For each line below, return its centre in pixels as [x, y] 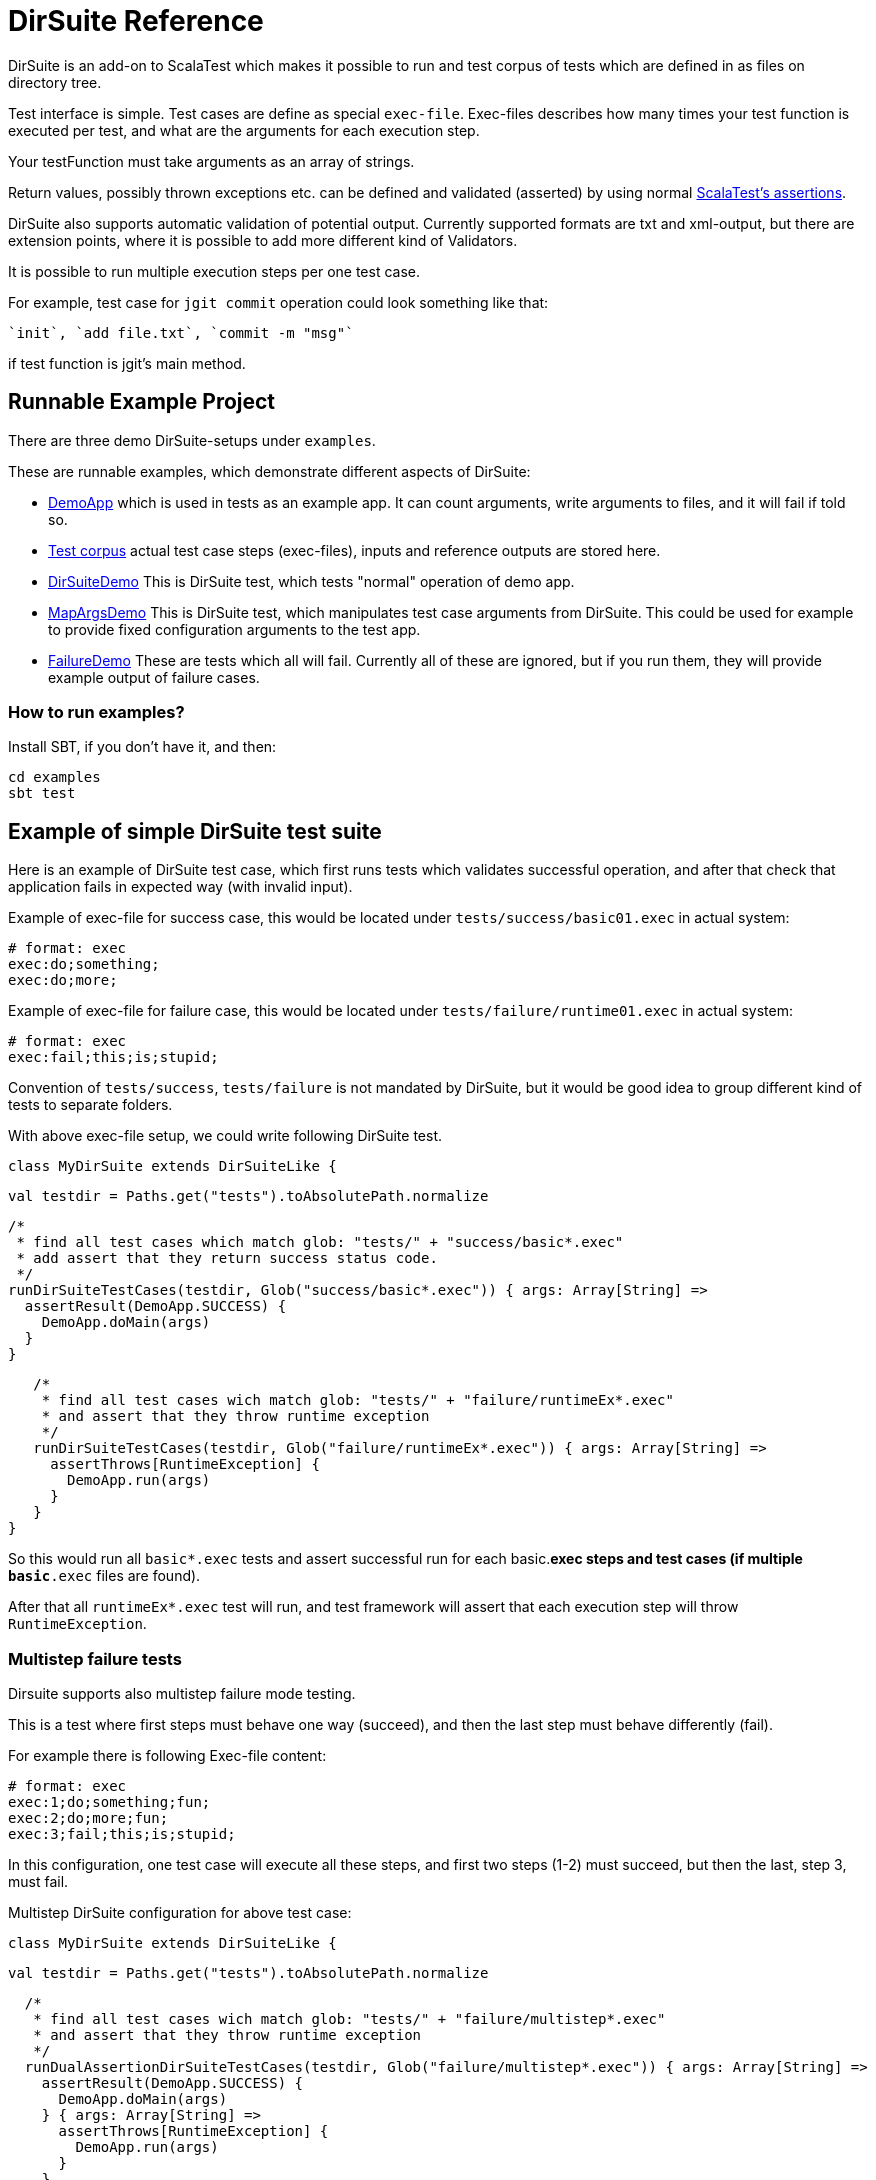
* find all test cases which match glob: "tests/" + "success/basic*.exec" [320, 1242]
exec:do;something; [84, 964]
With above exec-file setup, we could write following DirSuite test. [225, 1136]
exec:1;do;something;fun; [109, 1801]
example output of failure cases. [154, 677]
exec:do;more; [63, 980]
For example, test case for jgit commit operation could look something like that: [278, 302]
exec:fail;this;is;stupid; [113, 1057]
